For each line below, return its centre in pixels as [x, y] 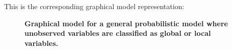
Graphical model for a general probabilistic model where [126, 23]
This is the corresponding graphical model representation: [94, 6]
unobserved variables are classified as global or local [118, 33]
